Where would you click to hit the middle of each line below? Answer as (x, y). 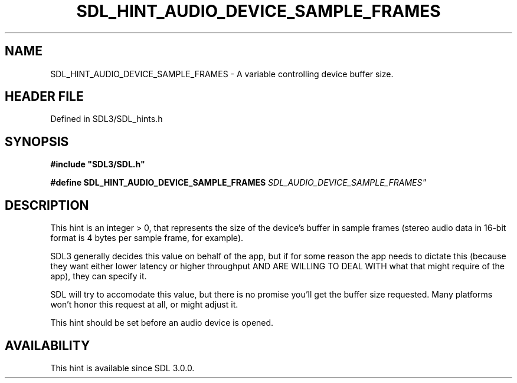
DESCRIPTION (47, 205)
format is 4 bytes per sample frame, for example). (147, 238)
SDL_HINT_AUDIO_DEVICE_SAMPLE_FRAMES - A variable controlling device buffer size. (222, 74)
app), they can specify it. (99, 276)
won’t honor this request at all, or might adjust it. (144, 305)
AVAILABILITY (48, 345)
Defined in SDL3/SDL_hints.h (107, 119)
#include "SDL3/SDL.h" (98, 164)
